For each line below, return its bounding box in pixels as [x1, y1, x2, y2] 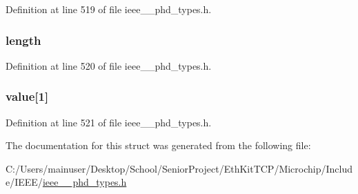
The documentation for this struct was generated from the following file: [6, 138, 311, 153]
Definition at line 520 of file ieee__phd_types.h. [6, 58, 212, 72]
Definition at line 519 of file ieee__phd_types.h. [6, 2, 212, 16]
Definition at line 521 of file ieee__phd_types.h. [6, 115, 212, 129]
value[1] [6, 88, 49, 105]
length [6, 31, 41, 48]
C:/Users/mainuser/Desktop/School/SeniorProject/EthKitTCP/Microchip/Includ [6, 161, 353, 175]
